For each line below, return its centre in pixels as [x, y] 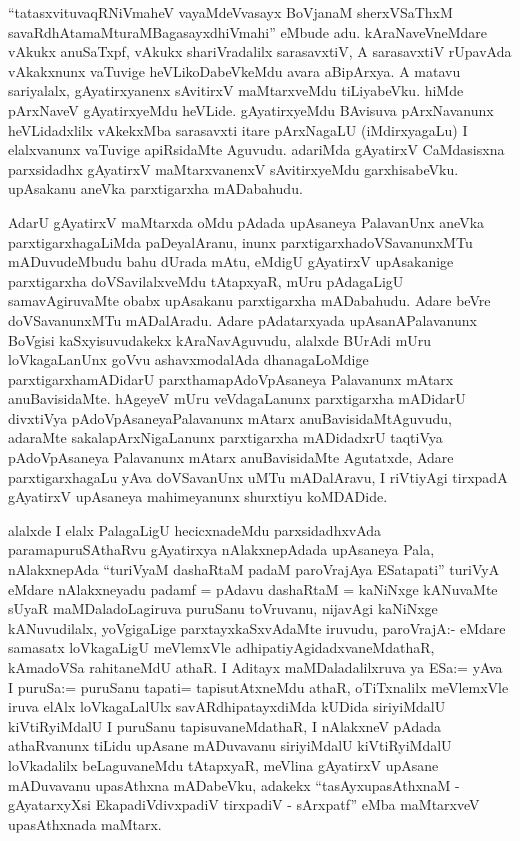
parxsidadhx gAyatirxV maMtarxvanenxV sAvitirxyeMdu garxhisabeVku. [233, 168]
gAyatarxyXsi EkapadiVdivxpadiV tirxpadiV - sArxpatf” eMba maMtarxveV [244, 804]
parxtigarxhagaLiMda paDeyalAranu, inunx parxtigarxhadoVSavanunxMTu [240, 241]
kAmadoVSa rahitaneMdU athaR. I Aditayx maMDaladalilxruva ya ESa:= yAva [255, 667]
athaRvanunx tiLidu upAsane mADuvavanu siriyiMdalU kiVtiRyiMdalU [230, 745]
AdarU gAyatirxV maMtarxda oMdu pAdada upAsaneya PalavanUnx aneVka [246, 221]
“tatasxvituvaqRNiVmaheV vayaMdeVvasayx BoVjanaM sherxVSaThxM [230, 12]
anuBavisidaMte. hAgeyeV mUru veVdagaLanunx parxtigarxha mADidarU [237, 398]
